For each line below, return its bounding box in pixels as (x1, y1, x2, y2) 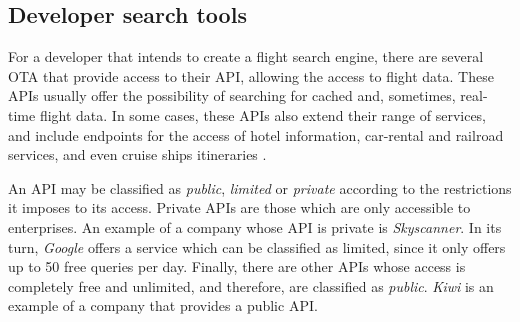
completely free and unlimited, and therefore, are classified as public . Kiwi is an (8, 275, 494, 296)
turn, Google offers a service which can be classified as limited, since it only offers (8, 236, 506, 257)
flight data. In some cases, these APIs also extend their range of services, (39, 104, 487, 125)
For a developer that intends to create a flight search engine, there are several (8, 46, 484, 67)
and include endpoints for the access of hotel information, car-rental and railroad (8, 124, 504, 145)
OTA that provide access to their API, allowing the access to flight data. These (8, 65, 494, 86)
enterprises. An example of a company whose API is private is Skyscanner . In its (8, 216, 502, 237)
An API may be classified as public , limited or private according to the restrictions (8, 177, 512, 198)
